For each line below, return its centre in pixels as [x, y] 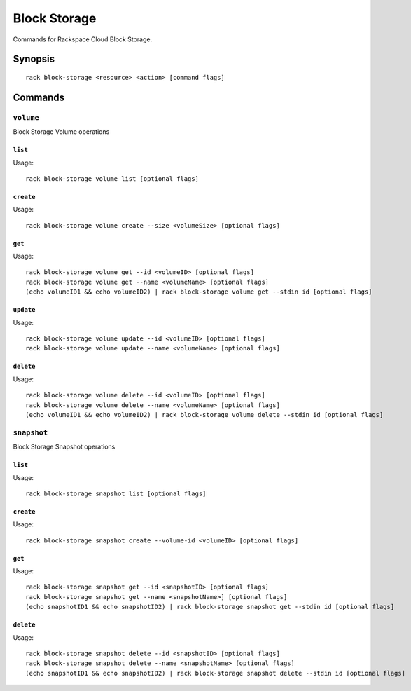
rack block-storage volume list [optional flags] [112, 178]
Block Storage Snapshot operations [64, 447]
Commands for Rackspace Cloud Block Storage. [83, 39]
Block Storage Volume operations [61, 132]
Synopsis [34, 59]
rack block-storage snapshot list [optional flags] [116, 493]
